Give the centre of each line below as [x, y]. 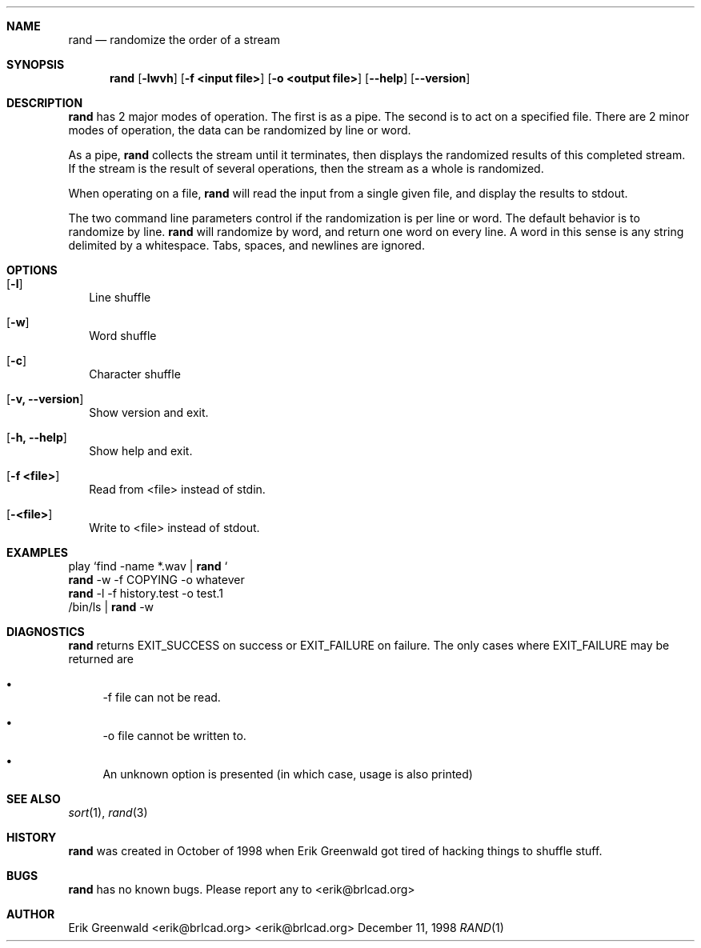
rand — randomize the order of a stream [174, 40]
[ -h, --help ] [37, 437]
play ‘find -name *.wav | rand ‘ [148, 566]
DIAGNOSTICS [46, 632]
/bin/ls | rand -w [111, 607]
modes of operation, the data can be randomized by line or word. [240, 130]
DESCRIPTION [45, 103]
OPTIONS [32, 270]
